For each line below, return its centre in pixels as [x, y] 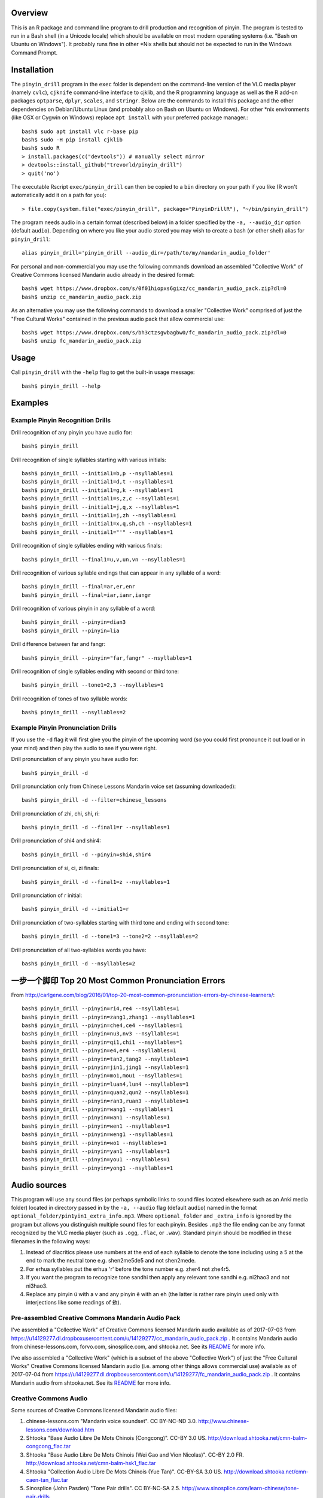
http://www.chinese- [224, 1421]
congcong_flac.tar [48, 1446]
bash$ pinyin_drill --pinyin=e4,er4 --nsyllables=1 [99, 1051]
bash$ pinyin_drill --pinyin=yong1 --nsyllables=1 [97, 1168]
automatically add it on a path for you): [59, 195]
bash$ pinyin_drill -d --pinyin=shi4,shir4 [86, 854]
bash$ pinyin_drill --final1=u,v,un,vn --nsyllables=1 [104, 559]
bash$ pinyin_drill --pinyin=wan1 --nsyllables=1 [96, 1118]
